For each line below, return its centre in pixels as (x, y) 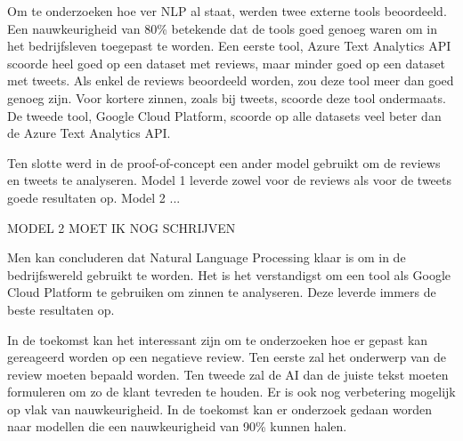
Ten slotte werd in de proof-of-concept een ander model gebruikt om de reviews (224, 162)
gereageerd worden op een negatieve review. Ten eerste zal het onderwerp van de (227, 357)
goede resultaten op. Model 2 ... (94, 197)
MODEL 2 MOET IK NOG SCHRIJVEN (122, 227)
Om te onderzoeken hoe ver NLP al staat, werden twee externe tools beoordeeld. (227, 11)
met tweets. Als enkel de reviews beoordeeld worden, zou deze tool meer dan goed (231, 80)
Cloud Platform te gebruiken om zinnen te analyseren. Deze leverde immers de (222, 292)
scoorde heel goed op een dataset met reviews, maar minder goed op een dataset (226, 63)
